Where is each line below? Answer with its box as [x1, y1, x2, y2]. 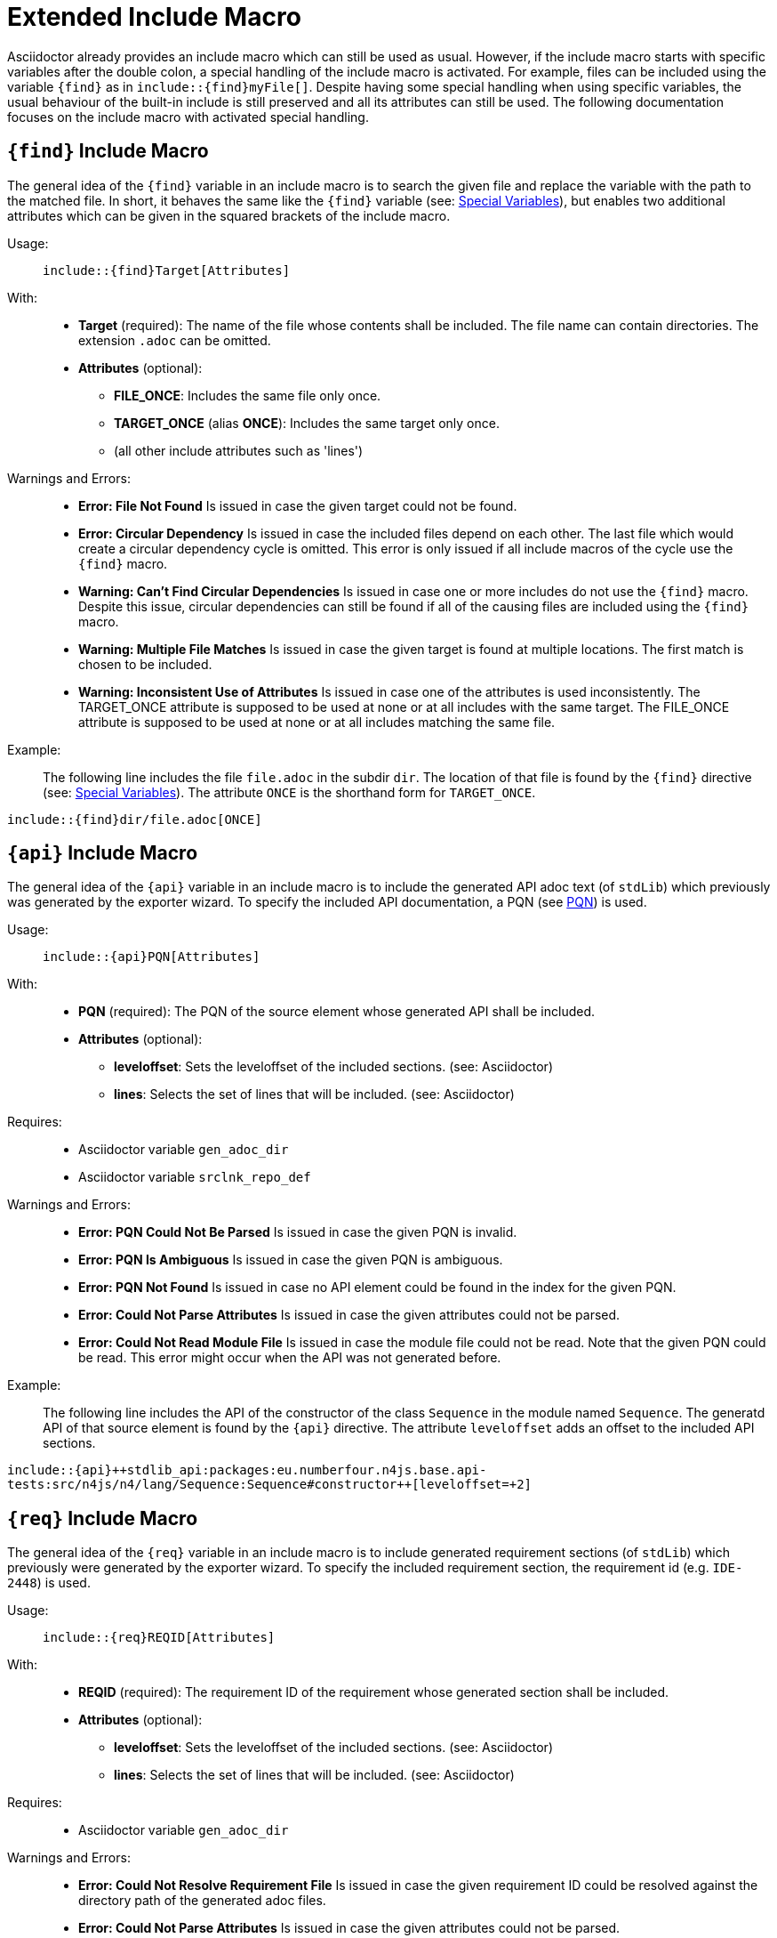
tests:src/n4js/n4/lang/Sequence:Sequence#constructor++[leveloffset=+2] [7, 1477, 533, 1492]
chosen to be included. [78, 656, 212, 672]
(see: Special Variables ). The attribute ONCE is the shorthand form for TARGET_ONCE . [43, 784, 536, 800]
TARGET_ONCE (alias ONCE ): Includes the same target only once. [114, 415, 500, 431]
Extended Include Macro [7, 2, 301, 32]
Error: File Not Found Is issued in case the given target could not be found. [78, 497, 517, 513]
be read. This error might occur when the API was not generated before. [78, 1350, 501, 1366]
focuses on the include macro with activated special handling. [7, 109, 369, 125]
